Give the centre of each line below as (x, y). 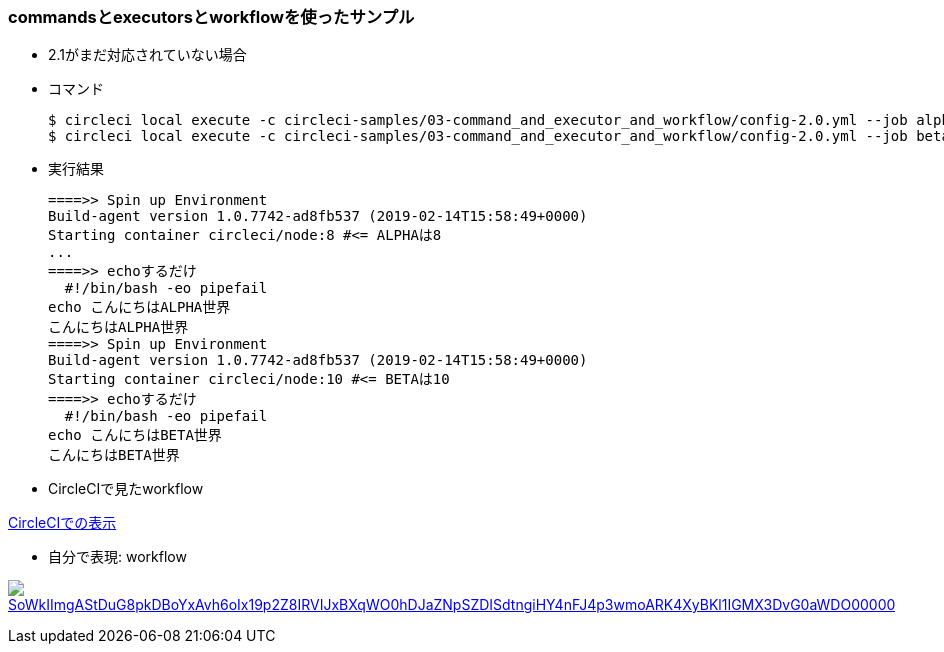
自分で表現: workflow (117, 557)
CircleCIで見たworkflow (126, 489)
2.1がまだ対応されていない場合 (147, 55)
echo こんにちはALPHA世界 (139, 307)
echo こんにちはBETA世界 (135, 435)
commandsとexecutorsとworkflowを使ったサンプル (211, 17)
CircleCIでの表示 (62, 523)
